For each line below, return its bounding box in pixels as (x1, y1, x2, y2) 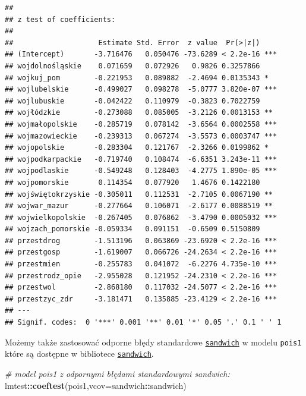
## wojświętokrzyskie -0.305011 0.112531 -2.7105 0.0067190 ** (5, 190, 273, 199)
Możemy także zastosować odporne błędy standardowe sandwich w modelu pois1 (5, 335, 302, 348)
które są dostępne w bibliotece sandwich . (5, 347, 154, 360)
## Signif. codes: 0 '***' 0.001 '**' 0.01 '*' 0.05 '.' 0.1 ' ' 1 (5, 318, 282, 327)
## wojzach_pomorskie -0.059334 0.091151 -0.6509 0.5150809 (5, 225, 260, 234)
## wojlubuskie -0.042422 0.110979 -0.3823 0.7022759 (5, 96, 260, 105)
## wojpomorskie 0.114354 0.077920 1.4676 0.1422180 (5, 178, 260, 187)
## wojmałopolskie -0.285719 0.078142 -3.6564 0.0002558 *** (5, 120, 277, 128)
